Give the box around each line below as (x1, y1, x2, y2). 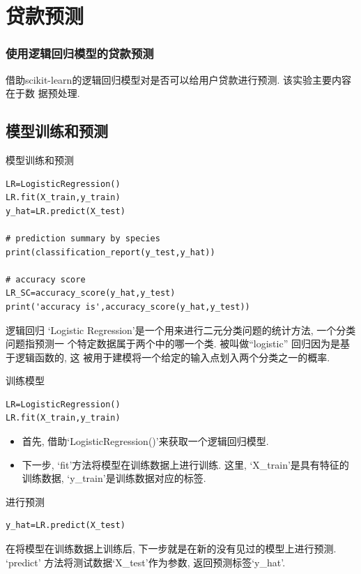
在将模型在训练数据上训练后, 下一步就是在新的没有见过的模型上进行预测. (6, 541, 337, 556)
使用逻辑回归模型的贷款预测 (6, 45, 154, 62)
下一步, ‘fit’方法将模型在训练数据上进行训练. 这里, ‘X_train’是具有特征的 (22, 457, 349, 471)
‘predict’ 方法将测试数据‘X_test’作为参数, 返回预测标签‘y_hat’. (6, 554, 286, 569)
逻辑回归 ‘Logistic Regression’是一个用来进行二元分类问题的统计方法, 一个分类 (6, 322, 356, 337)
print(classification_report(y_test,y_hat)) (6, 247, 215, 257)
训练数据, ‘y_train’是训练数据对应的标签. (22, 471, 206, 485)
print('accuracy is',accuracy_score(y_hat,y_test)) (6, 301, 250, 312)
